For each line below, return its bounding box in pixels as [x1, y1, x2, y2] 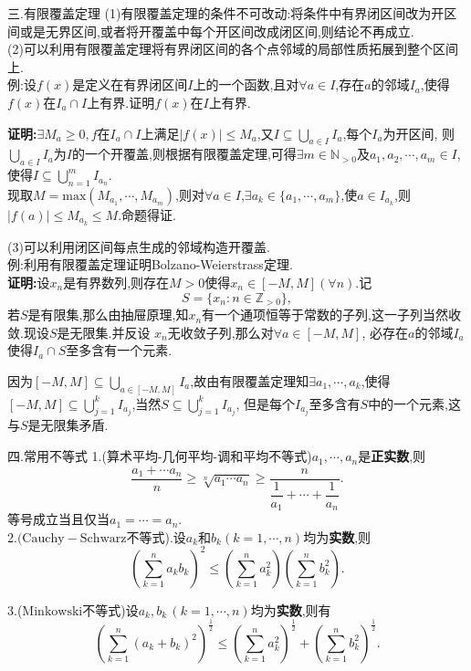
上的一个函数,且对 [193, 75, 299, 94]
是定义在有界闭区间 [72, 75, 188, 94]
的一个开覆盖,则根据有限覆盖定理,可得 [72, 144, 297, 163]
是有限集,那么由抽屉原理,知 [27, 305, 189, 324]
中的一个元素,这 [368, 393, 462, 413]
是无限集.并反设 [57, 322, 151, 341]
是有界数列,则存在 [63, 273, 170, 291]
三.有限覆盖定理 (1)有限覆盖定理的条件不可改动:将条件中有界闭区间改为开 [7, 4, 445, 22]
